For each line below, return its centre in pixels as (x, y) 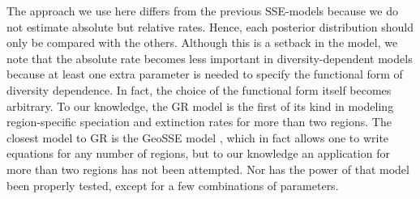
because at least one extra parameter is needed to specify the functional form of (205, 74)
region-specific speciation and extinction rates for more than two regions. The (199, 122)
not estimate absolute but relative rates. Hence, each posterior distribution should (210, 26)
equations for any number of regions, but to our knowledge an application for (198, 153)
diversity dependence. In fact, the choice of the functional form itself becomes (199, 89)
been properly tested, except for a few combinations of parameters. (173, 185)
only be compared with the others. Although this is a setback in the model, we (202, 42)
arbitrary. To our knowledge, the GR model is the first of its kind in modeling (200, 106)
